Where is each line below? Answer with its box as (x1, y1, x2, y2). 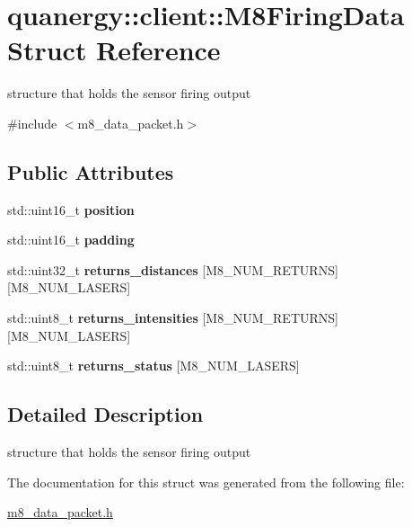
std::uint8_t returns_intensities (7, 308, 198, 327)
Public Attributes (7, 157, 174, 185)
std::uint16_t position (7, 200, 135, 219)
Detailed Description (7, 400, 204, 428)
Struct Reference (7, 31, 221, 68)
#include (7, 113, 57, 132)
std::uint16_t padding (7, 230, 135, 249)
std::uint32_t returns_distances (7, 260, 198, 279)
